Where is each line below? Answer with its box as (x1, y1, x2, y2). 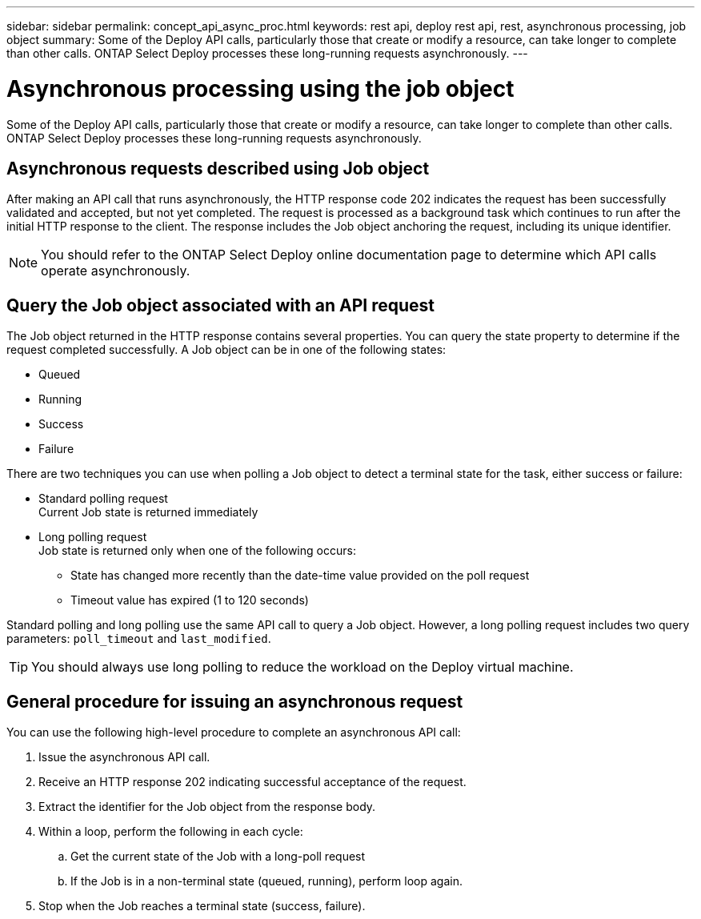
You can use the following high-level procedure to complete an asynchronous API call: (6, 725, 461, 740)
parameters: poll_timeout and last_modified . (6, 632, 271, 646)
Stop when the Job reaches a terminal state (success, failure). (38, 899, 366, 913)
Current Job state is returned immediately (38, 505, 258, 520)
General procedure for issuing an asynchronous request (6, 691, 463, 712)
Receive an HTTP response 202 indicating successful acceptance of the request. (38, 775, 467, 789)
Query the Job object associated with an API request (6, 295, 435, 315)
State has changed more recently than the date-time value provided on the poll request (70, 568, 530, 583)
